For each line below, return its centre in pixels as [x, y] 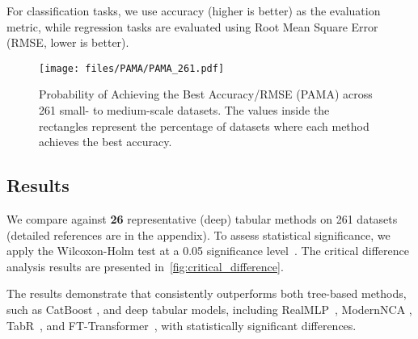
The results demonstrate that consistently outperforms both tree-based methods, [207, 293]
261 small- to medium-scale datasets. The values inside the [184, 110]
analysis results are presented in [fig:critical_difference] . [145, 266]
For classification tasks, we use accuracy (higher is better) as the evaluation [194, 10]
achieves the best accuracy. [106, 142]
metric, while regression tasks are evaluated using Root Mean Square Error [192, 26]
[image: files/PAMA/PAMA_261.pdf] [132, 68]
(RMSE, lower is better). [68, 42]
